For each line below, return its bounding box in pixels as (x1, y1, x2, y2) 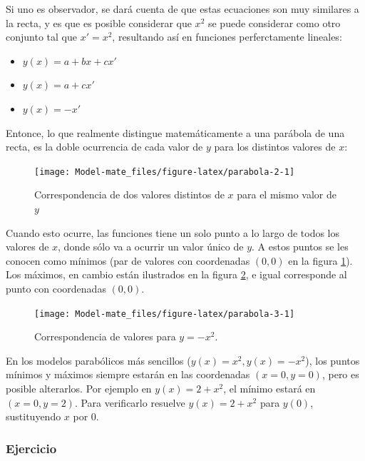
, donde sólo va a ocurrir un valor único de (58, 239, 244, 254)
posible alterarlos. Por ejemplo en (6, 381, 152, 395)
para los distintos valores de (214, 139, 336, 154)
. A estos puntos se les (252, 239, 349, 254)
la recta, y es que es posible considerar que (6, 15, 192, 30)
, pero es (322, 367, 359, 382)
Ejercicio (6, 439, 57, 457)
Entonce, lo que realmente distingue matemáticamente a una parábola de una (6, 125, 345, 140)
